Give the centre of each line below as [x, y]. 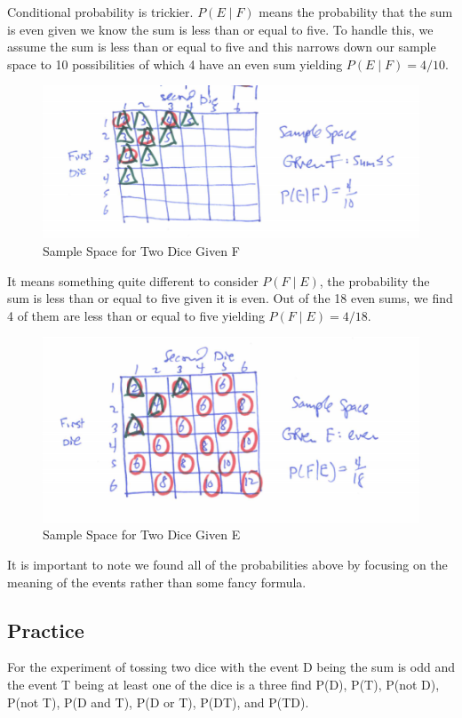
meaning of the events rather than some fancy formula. [157, 582]
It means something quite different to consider [133, 280]
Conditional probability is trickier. [100, 12]
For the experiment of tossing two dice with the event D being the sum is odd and [231, 667]
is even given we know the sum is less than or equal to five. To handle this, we [220, 29]
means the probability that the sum [356, 12]
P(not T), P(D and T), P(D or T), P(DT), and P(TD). [158, 702]
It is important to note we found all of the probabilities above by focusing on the [227, 564]
